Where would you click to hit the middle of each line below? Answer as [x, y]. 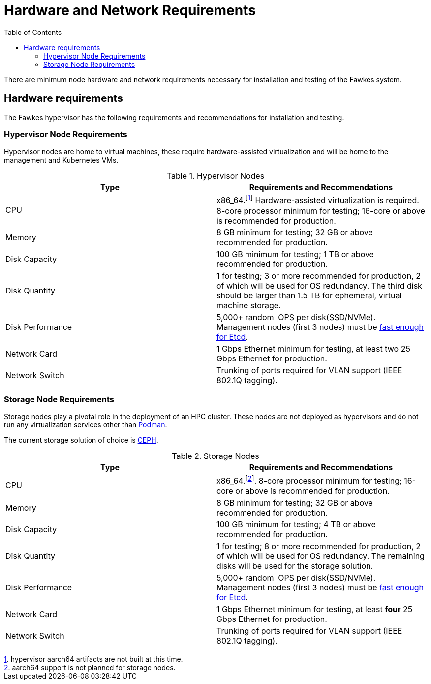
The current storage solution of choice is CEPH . [81, 440]
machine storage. [249, 305]
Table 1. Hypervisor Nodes [215, 176]
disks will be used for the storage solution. [295, 566]
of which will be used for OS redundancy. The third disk [319, 285]
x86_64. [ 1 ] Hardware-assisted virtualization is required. [318, 200]
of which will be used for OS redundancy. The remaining [321, 556]
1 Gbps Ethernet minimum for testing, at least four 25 [315, 609]
